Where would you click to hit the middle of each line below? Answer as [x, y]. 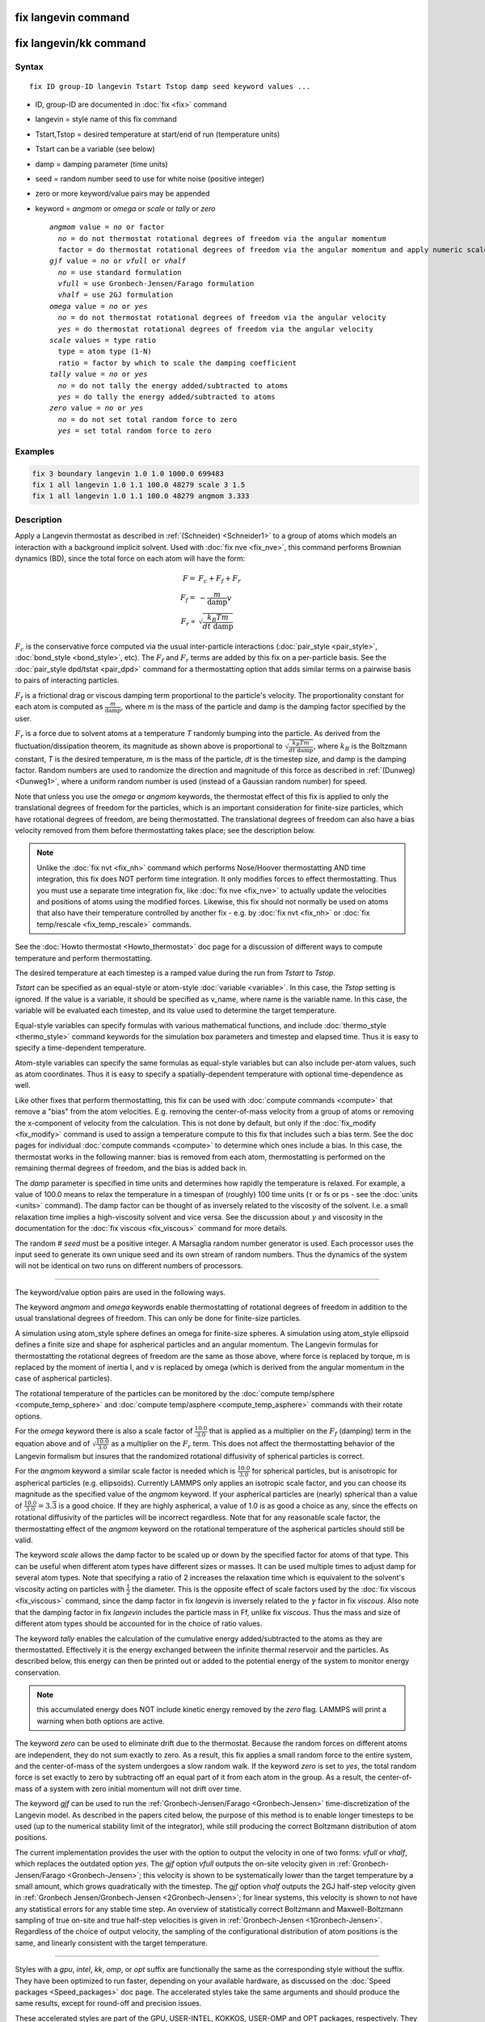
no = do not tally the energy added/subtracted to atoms [173, 385]
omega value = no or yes [99, 306]
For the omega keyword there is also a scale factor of [104, 1431]
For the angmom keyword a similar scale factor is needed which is [125, 1471]
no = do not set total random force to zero [148, 419]
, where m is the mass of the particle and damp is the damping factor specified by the [263, 707]
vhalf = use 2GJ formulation [116, 295]
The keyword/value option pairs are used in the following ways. [120, 1292]
